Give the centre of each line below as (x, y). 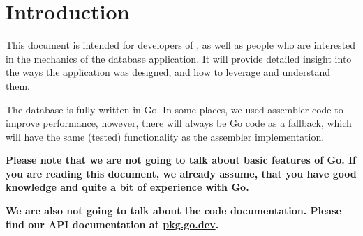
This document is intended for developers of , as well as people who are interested (181, 45)
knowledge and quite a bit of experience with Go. (127, 187)
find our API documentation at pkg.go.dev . (112, 224)
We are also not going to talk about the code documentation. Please (173, 211)
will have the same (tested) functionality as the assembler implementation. (165, 136)
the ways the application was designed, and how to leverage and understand (168, 72)
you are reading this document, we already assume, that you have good (181, 173)
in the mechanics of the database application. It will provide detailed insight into (179, 58)
